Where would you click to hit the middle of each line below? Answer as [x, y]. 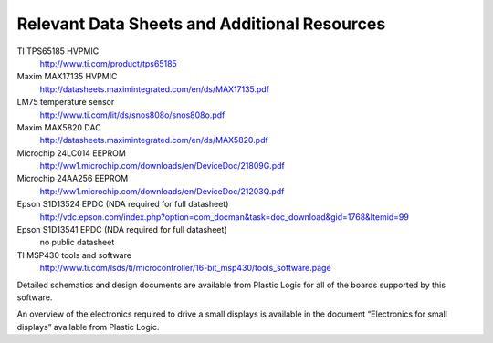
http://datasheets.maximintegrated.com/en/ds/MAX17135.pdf [154, 89]
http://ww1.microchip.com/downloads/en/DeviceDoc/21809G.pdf [162, 166]
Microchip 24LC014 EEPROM [72, 153]
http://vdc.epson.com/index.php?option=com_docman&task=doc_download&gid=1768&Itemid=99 [225, 217]
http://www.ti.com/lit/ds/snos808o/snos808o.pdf [132, 115]
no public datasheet [77, 243]
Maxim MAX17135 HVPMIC [67, 77]
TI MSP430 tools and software [74, 255]
